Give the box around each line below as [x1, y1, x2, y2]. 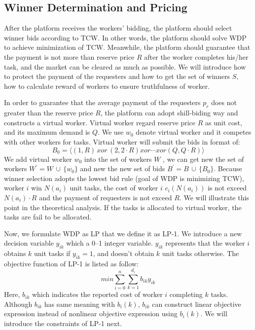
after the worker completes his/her [144, 51, 249, 62]
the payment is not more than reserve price [4, 51, 135, 62]
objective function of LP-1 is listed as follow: [4, 258, 139, 268]
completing [169, 289, 203, 299]
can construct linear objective [152, 298, 241, 309]
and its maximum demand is [4, 127, 90, 137]
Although [4, 298, 33, 309]
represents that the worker [165, 238, 245, 248]
